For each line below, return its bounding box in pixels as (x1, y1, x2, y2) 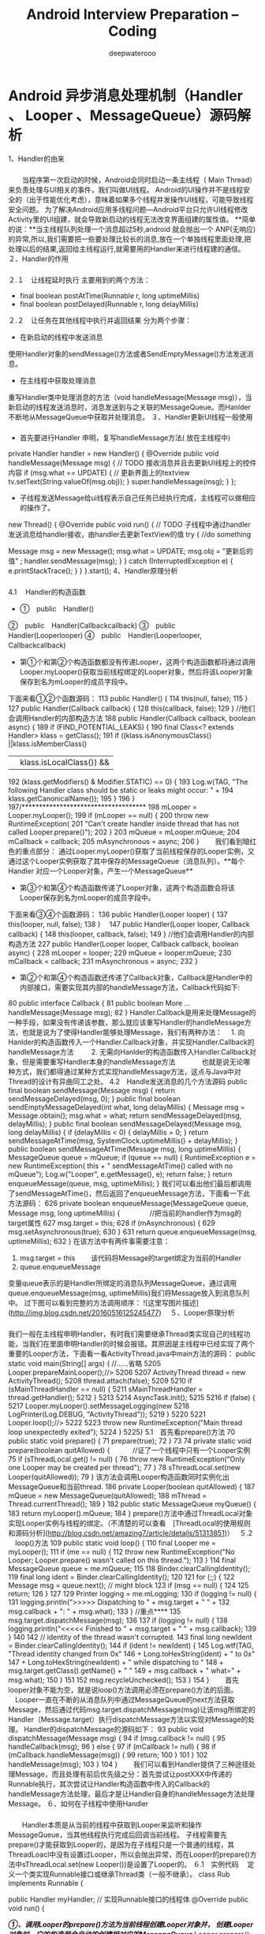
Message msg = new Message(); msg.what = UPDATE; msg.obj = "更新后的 (8, 547, 254, 556)
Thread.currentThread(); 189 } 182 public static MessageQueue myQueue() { (8, 1499, 256, 1509)
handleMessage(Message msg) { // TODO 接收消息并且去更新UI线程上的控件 (8, 458, 257, 468)
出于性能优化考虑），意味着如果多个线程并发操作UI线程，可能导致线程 (28, 195, 254, 204)
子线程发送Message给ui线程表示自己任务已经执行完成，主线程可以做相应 (19, 493, 256, 502)
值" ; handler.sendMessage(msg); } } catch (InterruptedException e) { (8, 556, 233, 566)
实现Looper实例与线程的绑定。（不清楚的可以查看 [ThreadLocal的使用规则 (8, 1518, 251, 1528)
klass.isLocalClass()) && (20, 757, 110, 768)
